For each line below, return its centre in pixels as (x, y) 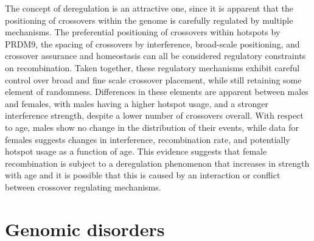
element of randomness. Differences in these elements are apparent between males (157, 92)
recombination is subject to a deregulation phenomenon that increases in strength (157, 163)
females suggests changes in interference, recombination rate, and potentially (148, 139)
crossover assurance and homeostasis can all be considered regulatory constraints (155, 56)
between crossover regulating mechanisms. (83, 187)
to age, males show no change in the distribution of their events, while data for (152, 127)
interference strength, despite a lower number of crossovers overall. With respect (154, 115)
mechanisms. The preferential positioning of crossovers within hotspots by (143, 32)
